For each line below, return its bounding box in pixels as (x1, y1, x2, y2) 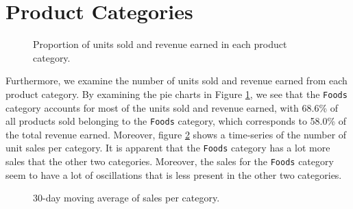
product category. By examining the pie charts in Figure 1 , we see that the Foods (5, 86, 348, 101)
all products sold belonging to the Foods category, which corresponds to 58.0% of (5, 114, 347, 128)
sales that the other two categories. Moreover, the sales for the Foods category (5, 154, 334, 169)
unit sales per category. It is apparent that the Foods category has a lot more (5, 140, 330, 155)
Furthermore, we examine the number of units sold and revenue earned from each (5, 73, 348, 88)
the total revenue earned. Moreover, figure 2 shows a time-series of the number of (5, 127, 347, 141)
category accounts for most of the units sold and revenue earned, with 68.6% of (5, 100, 339, 114)
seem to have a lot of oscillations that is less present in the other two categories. (5, 167, 342, 182)
